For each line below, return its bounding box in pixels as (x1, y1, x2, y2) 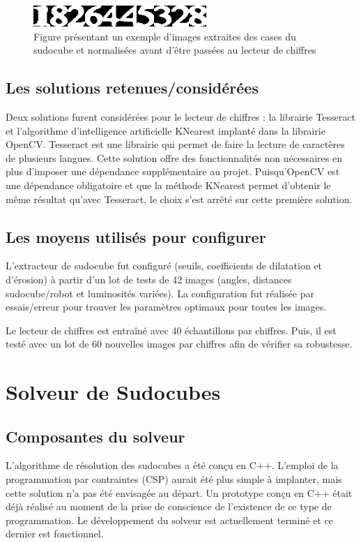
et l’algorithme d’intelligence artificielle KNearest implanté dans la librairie (6, 123, 325, 137)
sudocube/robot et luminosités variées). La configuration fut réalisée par (6, 285, 314, 300)
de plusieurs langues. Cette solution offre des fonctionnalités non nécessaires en (6, 150, 342, 165)
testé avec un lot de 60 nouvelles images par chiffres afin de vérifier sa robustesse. (6, 336, 353, 351)
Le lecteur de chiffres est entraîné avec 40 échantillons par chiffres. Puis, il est (6, 322, 337, 337)
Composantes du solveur (6, 425, 185, 447)
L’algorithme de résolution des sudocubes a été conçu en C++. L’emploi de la (6, 458, 339, 473)
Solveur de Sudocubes (6, 378, 221, 406)
